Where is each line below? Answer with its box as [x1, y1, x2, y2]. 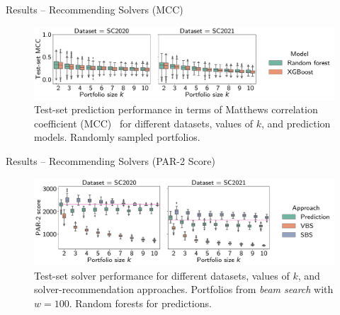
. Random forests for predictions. [69, 295, 212, 310]
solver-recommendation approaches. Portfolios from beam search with [34, 282, 334, 297]
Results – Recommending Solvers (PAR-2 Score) [6, 154, 215, 168]
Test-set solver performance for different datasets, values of [34, 268, 290, 282]
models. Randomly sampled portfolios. [34, 130, 200, 144]
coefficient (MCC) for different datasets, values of [34, 115, 254, 130]
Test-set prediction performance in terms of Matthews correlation [34, 102, 318, 117]
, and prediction [261, 115, 331, 130]
